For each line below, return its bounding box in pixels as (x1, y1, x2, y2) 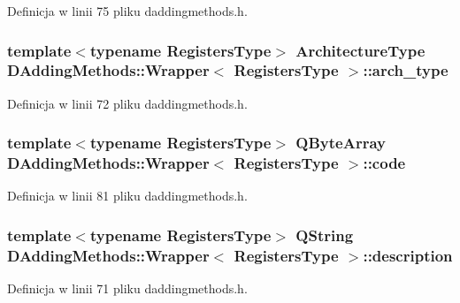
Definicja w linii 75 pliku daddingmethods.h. (7, 2, 248, 19)
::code (363, 152, 406, 174)
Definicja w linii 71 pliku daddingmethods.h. (7, 279, 248, 298)
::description (363, 244, 453, 266)
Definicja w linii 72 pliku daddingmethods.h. (7, 94, 248, 112)
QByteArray (295, 132, 386, 154)
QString (295, 223, 354, 246)
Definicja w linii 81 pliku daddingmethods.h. (7, 186, 248, 205)
